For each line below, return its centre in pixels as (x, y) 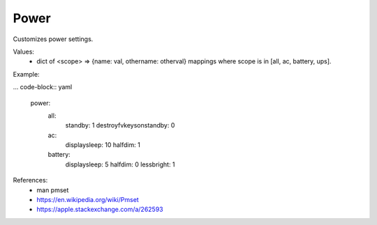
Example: (26, 74)
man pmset (53, 190)
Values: (24, 52)
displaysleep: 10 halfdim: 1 (103, 145)
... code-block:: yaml (43, 87)
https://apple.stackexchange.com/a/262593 (100, 210)
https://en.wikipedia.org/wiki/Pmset (88, 200)
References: (30, 180)
